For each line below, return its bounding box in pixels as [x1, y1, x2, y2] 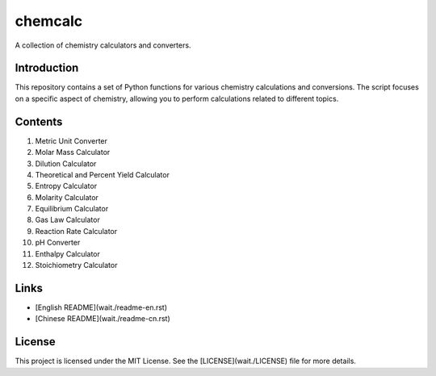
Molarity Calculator [35, 192, 99, 202]
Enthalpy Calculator [35, 249, 101, 258]
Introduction [15, 61, 79, 75]
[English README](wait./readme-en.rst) [35, 303, 168, 312]
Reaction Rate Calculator [35, 226, 117, 236]
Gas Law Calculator [35, 215, 100, 225]
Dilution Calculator [35, 158, 97, 169]
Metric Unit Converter [35, 136, 108, 145]
